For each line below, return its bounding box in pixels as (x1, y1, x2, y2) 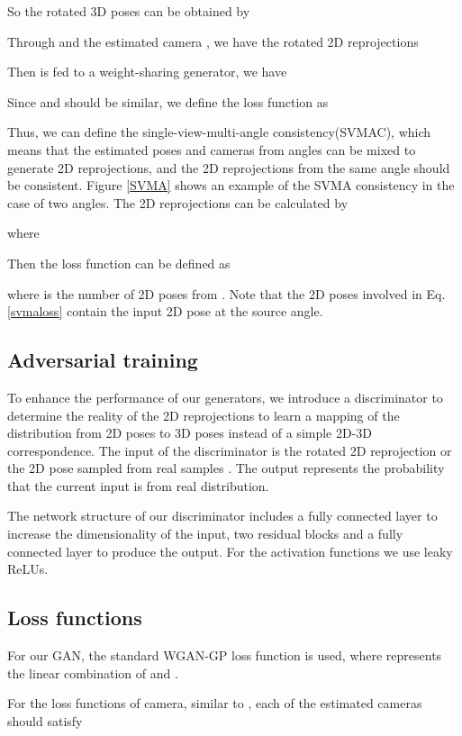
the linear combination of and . (7, 663, 178, 682)
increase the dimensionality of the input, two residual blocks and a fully (7, 524, 403, 543)
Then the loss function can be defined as (7, 253, 231, 272)
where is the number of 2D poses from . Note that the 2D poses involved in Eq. (7, 284, 446, 303)
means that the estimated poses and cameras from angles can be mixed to (7, 140, 416, 159)
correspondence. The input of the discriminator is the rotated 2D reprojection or (7, 441, 452, 459)
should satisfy (7, 711, 83, 730)
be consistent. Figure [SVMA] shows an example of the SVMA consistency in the (7, 176, 455, 195)
